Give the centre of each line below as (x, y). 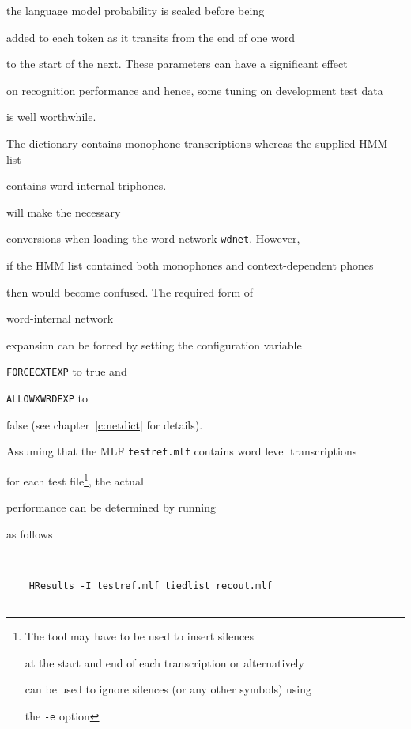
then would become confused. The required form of (130, 291)
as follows (30, 533)
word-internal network (60, 318)
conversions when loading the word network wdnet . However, (153, 238)
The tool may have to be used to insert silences (140, 636)
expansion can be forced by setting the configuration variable (154, 344)
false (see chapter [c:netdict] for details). (105, 424)
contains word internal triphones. (87, 185)
